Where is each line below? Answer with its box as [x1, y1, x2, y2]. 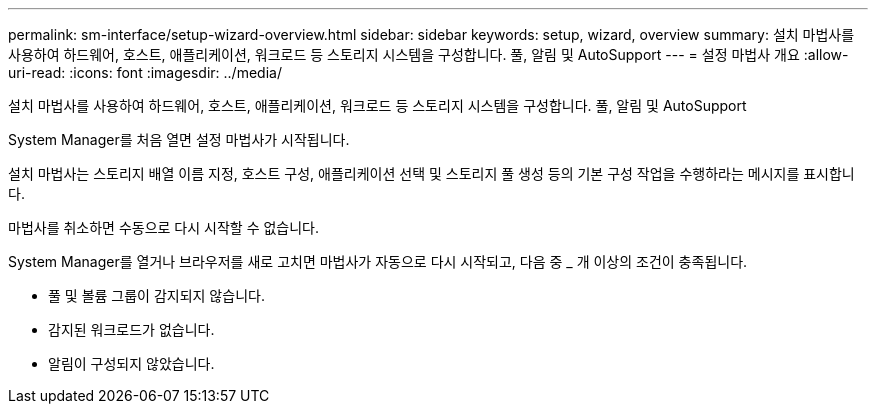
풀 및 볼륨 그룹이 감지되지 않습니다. [48, 287, 265, 304]
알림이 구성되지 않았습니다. [48, 355, 215, 372]
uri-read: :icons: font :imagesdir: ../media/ [8, 64, 282, 81]
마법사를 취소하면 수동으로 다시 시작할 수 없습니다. [8, 219, 320, 236]
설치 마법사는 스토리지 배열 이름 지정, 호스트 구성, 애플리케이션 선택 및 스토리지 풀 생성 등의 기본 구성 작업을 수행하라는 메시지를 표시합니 [8, 165, 855, 182]
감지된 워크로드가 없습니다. [48, 321, 215, 338]
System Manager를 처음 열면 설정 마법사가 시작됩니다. [8, 131, 350, 148]
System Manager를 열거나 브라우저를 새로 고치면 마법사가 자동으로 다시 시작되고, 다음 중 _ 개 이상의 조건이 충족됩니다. [8, 253, 748, 270]
